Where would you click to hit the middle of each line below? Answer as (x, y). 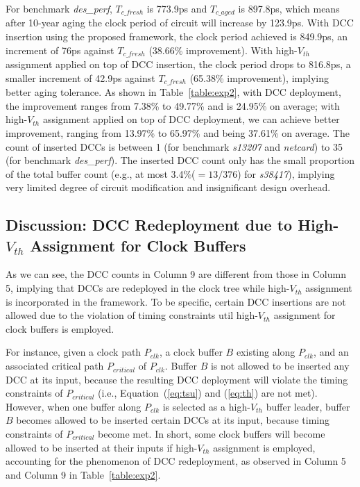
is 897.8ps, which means (289, 8)
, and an (331, 352)
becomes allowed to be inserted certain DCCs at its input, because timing (173, 420)
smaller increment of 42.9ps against (80, 77)
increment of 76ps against (60, 50)
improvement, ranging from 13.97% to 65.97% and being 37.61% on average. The (178, 132)
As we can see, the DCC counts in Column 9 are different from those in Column (176, 274)
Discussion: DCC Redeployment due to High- (172, 225)
